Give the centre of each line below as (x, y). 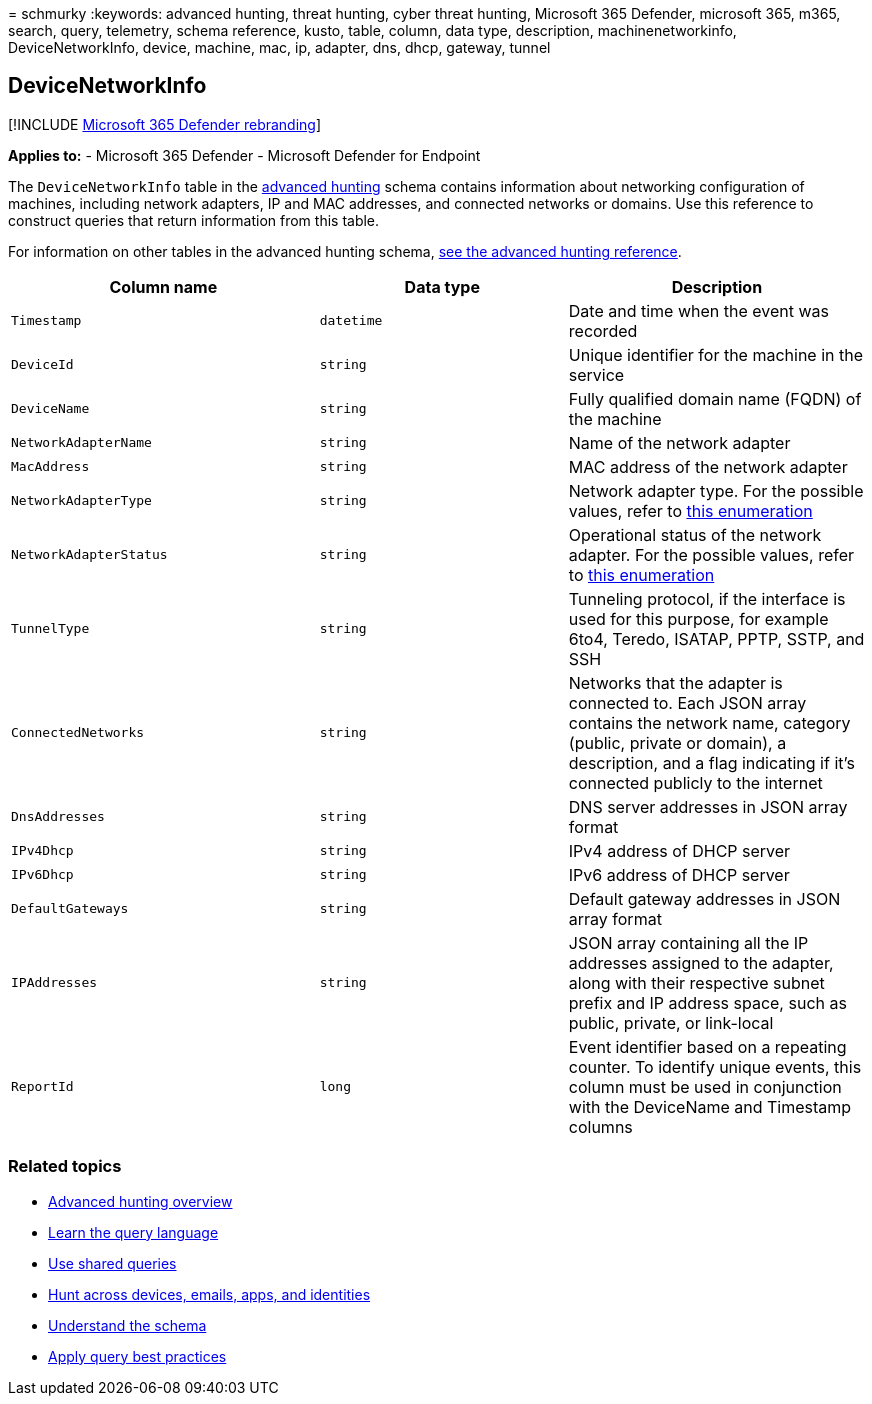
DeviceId (42, 365)
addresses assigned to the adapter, (701, 962)
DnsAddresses (58, 817)
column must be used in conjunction (705, 1086)
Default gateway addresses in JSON (704, 898)
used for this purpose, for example (698, 618)
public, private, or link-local (671, 1022)
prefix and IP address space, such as (707, 1002)
